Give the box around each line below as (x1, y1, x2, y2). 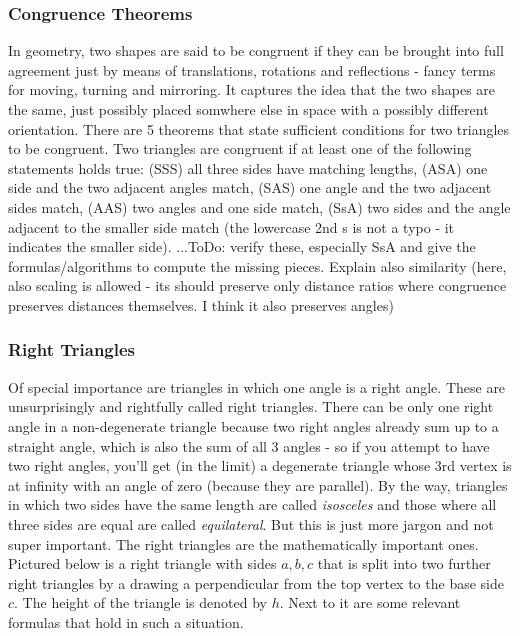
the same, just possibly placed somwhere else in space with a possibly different (8, 99, 489, 119)
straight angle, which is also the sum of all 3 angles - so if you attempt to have (8, 435, 490, 456)
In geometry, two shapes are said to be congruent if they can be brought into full (8, 40, 504, 61)
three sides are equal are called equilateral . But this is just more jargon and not (8, 513, 494, 534)
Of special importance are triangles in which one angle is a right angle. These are (8, 376, 506, 397)
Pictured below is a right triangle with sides (8, 553, 277, 574)
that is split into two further (317, 553, 491, 574)
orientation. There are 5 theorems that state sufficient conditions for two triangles (8, 118, 510, 139)
